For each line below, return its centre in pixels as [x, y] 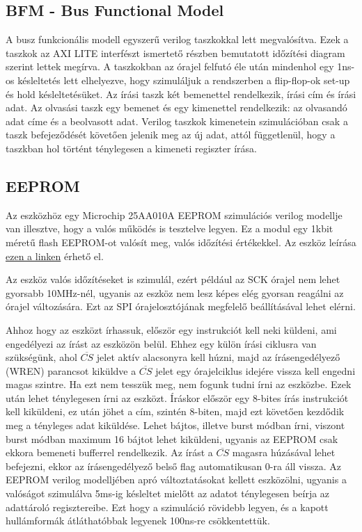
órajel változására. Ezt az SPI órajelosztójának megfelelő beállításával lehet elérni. [181, 306]
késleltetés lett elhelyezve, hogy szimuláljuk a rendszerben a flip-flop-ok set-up [184, 80]
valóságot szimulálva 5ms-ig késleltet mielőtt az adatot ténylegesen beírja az [168, 493]
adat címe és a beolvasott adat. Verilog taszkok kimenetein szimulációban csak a [177, 121]
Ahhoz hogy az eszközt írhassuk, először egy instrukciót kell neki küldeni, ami [171, 329]
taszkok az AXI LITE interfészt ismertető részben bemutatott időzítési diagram [175, 53]
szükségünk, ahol [41, 357]
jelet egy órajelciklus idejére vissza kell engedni [255, 370]
